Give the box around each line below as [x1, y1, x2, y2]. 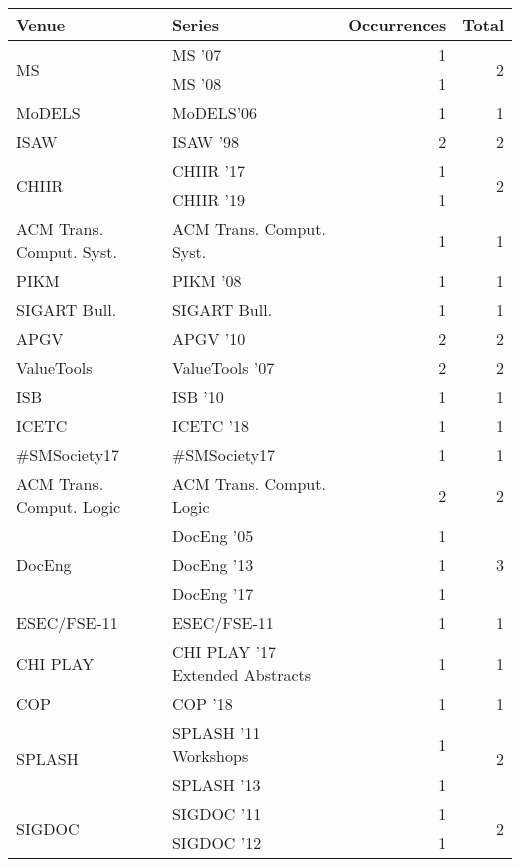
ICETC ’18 [171, 414, 250, 437]
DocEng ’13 [171, 553, 254, 576]
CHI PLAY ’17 [171, 640, 276, 663]
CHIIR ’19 [171, 188, 246, 211]
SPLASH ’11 [171, 721, 261, 744]
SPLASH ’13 [171, 773, 261, 796]
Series [171, 13, 219, 36]
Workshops [171, 744, 249, 767]
